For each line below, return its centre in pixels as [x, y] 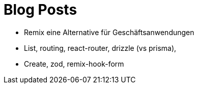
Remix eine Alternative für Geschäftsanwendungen [109, 32]
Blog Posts [40, 10]
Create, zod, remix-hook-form [74, 64]
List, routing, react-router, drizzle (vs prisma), [100, 48]
